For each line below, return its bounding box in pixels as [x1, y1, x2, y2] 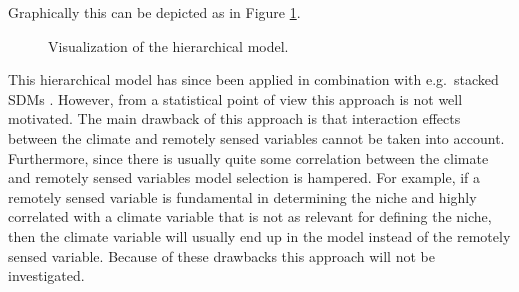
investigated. [8, 265, 85, 286]
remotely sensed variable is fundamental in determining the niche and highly [8, 186, 477, 207]
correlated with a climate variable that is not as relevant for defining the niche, [8, 206, 492, 227]
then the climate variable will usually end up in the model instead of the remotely [8, 225, 511, 246]
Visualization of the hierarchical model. [48, 35, 289, 56]
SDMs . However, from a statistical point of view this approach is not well [8, 88, 463, 109]
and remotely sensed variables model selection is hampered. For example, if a [8, 167, 481, 188]
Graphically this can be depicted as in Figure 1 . [8, 2, 301, 22]
